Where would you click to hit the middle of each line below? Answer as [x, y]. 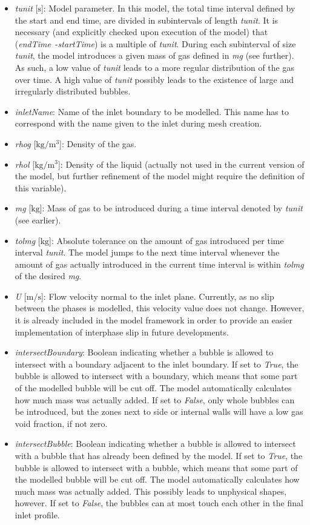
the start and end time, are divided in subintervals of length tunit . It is [147, 20]
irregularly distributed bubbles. [73, 91]
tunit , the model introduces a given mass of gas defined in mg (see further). [154, 55]
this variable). [41, 187]
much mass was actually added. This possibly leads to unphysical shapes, [151, 491]
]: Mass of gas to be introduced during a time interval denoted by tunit [171, 208]
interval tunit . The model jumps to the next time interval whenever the [147, 252]
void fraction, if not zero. [61, 423]
